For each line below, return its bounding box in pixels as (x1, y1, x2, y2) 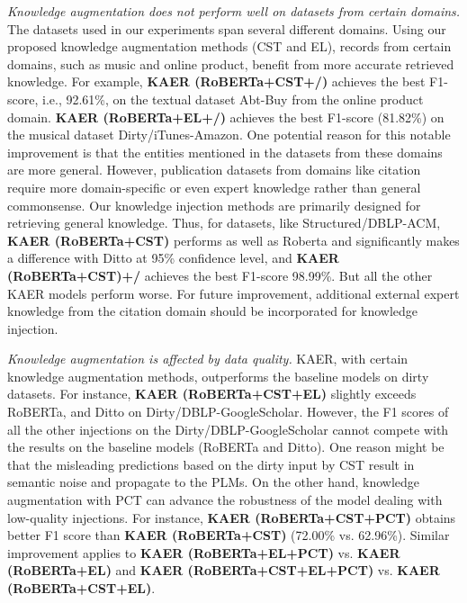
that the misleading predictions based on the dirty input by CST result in (7, 454, 415, 473)
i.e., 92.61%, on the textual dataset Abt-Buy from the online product (41, 89, 424, 108)
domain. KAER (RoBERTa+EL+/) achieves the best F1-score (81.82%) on (7, 107, 445, 126)
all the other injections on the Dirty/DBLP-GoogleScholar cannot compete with (7, 419, 449, 438)
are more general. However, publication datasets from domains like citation (7, 160, 421, 179)
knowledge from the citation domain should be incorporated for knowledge (7, 301, 418, 320)
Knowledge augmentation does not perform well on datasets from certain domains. (7, 2, 461, 20)
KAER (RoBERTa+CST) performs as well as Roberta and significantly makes (7, 230, 460, 249)
